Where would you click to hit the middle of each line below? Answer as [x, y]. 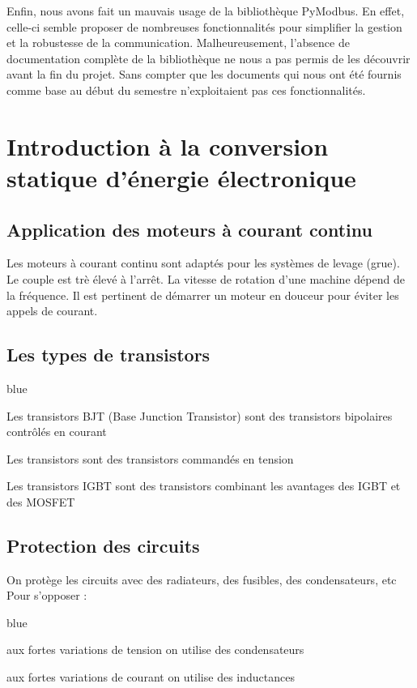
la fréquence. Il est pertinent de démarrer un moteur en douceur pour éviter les [203, 295]
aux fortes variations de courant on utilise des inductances [151, 677]
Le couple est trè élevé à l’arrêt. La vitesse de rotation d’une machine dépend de [206, 278]
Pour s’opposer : [47, 595]
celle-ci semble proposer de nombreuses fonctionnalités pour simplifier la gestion [204, 26]
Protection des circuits [103, 545]
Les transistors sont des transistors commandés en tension [150, 458]
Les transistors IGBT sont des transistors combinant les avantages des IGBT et [204, 486]
